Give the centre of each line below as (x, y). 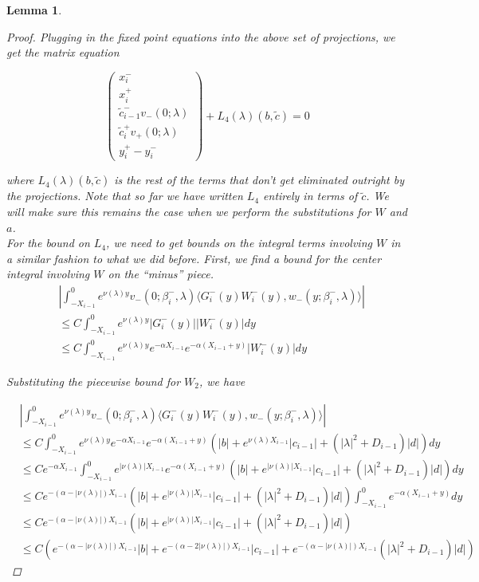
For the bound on (48, 243)
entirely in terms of (310, 196)
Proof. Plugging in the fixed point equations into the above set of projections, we (201, 36)
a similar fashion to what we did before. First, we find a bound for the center (194, 258)
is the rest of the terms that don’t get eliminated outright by (259, 180)
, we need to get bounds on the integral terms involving (239, 243)
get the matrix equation (63, 52)
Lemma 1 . (34, 10)
